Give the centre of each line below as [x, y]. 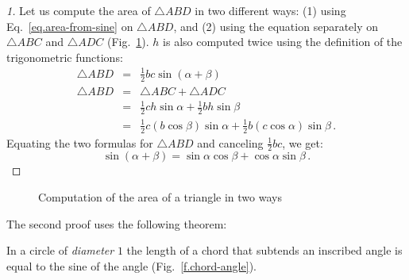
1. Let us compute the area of [79, 10]
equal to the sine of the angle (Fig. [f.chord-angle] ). [131, 265]
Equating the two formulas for [80, 142]
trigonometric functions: [65, 57]
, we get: [303, 142]
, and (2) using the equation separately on [276, 26]
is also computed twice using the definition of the [283, 42]
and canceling [230, 142]
